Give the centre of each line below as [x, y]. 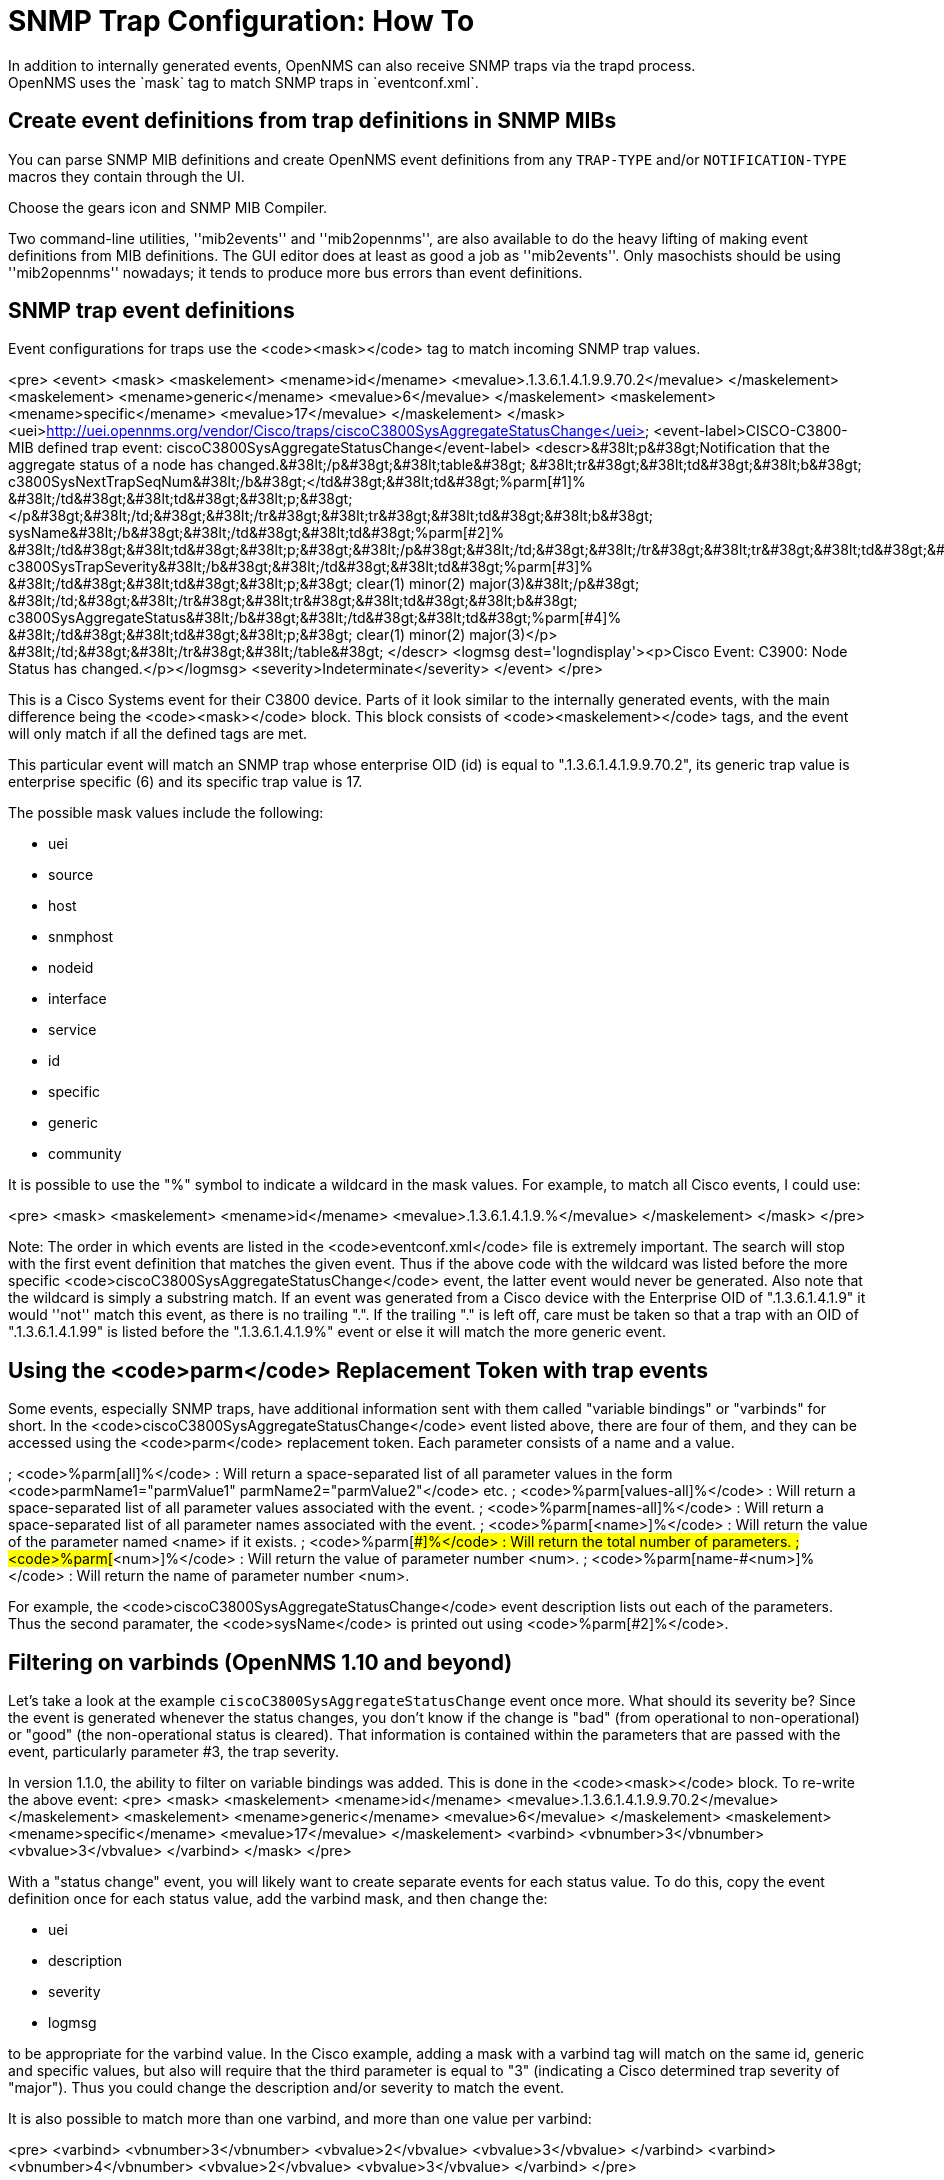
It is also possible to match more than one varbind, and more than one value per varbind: [300, 2119]
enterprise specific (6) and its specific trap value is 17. [185, 782]
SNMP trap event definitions [151, 311]
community [85, 1154]
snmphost [81, 937]
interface [77, 999]
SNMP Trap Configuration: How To [241, 21]
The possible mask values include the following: [166, 813]
